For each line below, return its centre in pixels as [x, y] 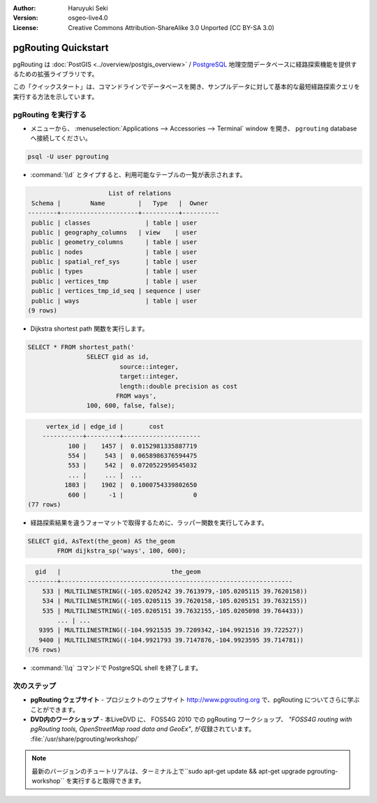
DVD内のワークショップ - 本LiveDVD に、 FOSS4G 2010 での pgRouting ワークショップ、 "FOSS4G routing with [191, 719]
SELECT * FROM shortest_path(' [81, 347]
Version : [25, 18]
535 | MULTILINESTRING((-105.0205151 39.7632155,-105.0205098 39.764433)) [173, 611]
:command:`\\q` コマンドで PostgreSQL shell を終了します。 [116, 668]
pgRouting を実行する [50, 114]
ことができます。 [55, 710]
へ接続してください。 [61, 138]
